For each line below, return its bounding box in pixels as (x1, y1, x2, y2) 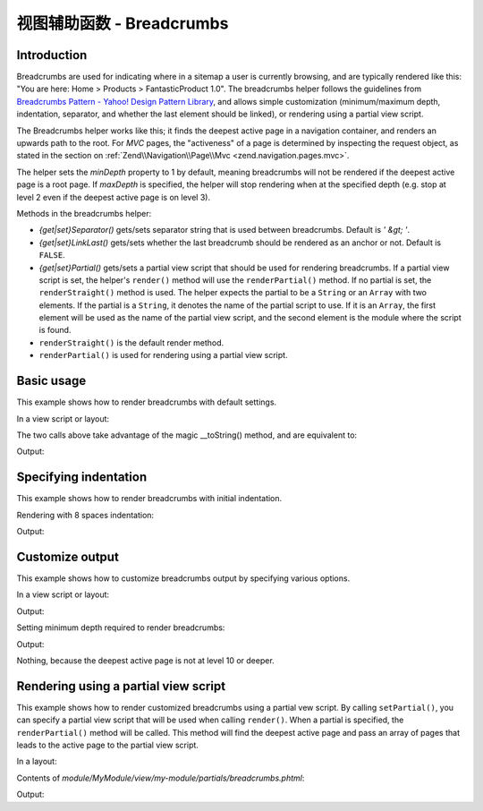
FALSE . (38, 250, 66, 260)
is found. (38, 325, 72, 336)
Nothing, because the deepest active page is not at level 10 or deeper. (16, 654, 275, 666)
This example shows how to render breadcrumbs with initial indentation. (16, 493, 283, 504)
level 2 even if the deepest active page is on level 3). (16, 192, 210, 202)
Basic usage (16, 373, 87, 388)
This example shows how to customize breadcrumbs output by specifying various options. (16, 573, 351, 584)
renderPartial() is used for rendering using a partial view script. (38, 350, 288, 361)
